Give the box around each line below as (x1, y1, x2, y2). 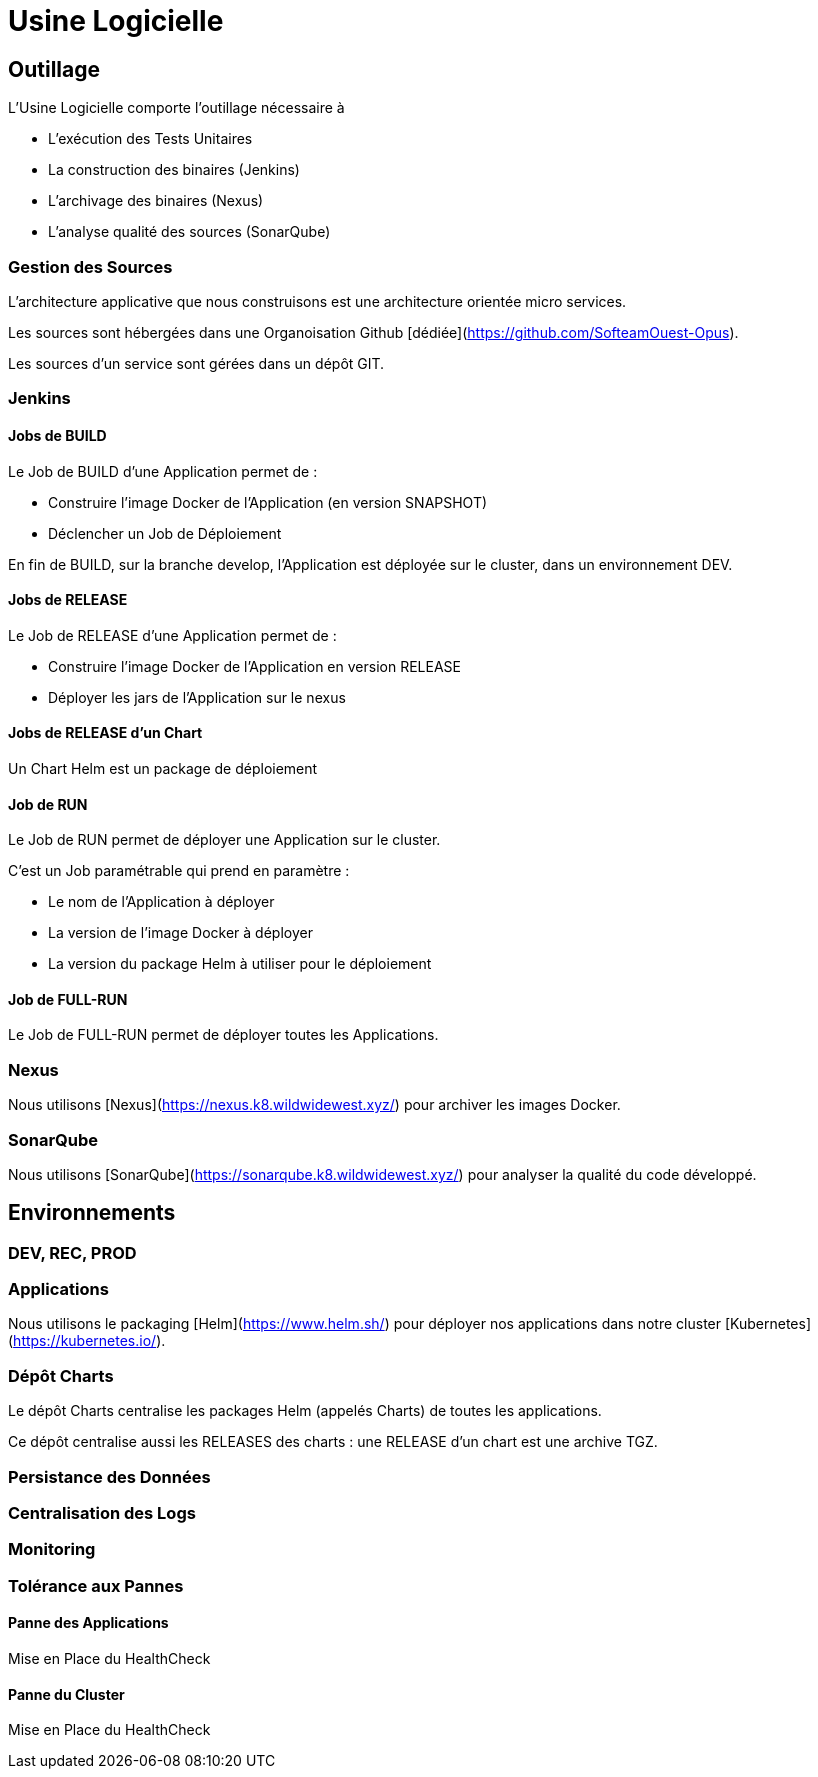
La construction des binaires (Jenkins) (48, 161, 300, 179)
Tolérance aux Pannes (8, 1575, 184, 1596)
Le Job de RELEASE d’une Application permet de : (8, 626, 337, 644)
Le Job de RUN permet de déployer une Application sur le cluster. (8, 831, 441, 849)
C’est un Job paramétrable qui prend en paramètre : (8, 862, 350, 880)
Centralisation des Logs (8, 1502, 196, 1523)
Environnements (8, 1200, 176, 1226)
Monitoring (8, 1539, 96, 1560)
